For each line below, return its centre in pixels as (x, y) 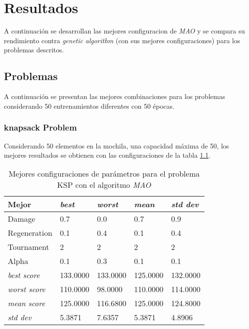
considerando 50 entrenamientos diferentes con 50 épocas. (89, 106)
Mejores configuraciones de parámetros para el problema (104, 173)
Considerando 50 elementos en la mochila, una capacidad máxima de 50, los (117, 145)
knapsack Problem (40, 127)
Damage (22, 218)
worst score (27, 289)
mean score (27, 303)
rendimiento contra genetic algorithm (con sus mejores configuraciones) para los (122, 40)
